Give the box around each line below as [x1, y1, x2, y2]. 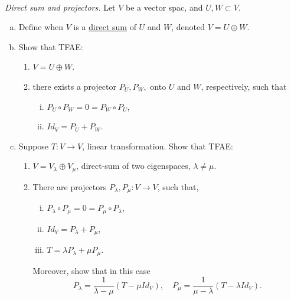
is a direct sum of [73, 21, 136, 33]
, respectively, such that [201, 80, 287, 92]
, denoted [171, 21, 205, 33]
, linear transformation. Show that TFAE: [82, 139, 233, 152]
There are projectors [32, 180, 107, 193]
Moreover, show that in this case [32, 264, 151, 276]
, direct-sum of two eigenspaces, [76, 159, 191, 172]
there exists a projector [32, 80, 117, 92]
